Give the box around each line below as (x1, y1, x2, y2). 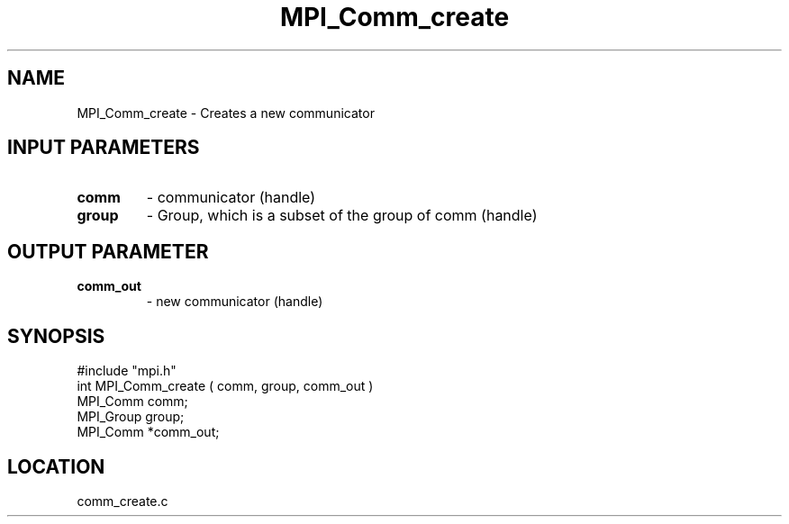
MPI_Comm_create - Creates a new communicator (77, 104, 375, 121)
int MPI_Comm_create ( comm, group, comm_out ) (77, 378, 374, 394)
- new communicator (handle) (146, 294, 323, 310)
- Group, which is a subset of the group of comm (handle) (146, 206, 538, 225)
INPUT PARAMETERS (7, 136, 200, 159)
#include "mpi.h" (77, 363, 177, 379)
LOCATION (7, 455, 105, 478)
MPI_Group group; (77, 409, 185, 425)
